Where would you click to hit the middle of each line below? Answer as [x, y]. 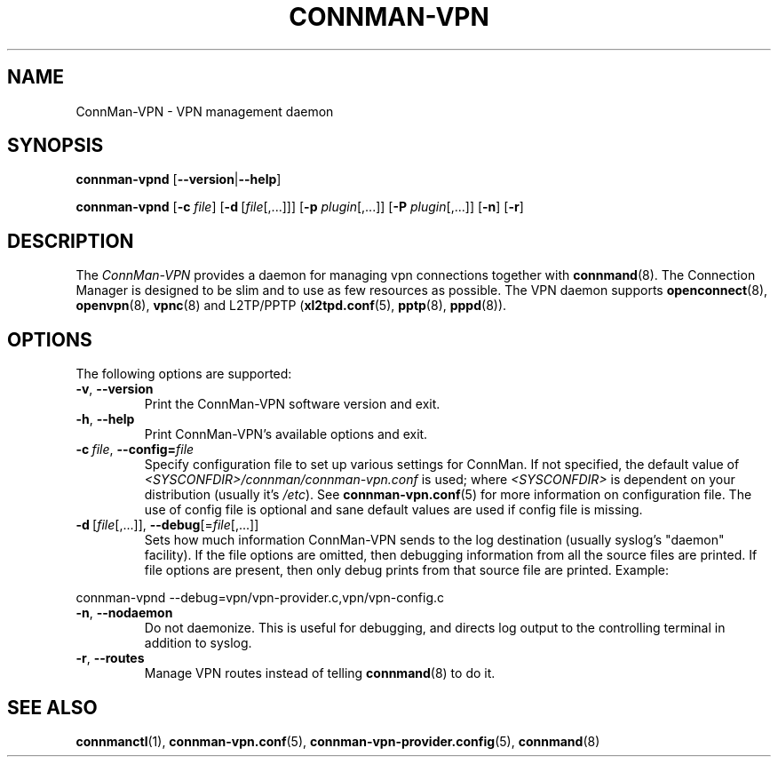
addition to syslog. [198, 643]
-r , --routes [110, 658]
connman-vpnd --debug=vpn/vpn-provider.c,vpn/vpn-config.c [260, 598]
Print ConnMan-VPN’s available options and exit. [286, 434]
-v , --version [115, 389]
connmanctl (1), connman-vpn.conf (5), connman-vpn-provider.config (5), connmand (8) [338, 741]
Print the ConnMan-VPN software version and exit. [292, 404]
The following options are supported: [184, 374]
